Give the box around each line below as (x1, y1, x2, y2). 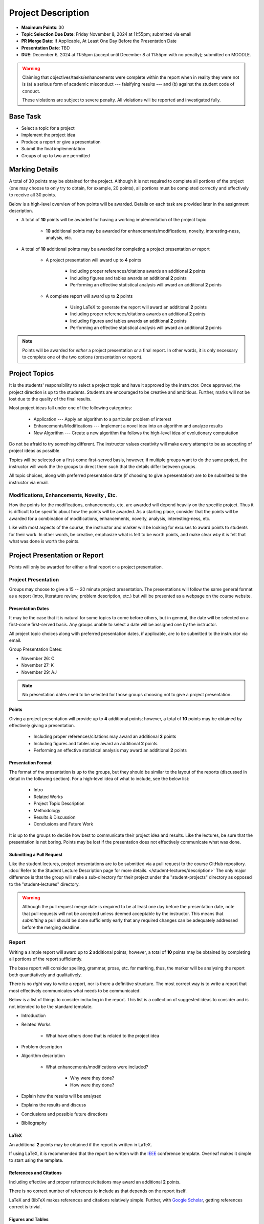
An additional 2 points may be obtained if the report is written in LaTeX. (9, 1141, 153, 1148)
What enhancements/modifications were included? (45, 1064, 149, 1070)
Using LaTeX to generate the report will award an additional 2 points (70, 304, 207, 310)
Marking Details (9, 165, 59, 174)
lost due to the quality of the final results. (9, 396, 92, 401)
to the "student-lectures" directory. (9, 881, 80, 887)
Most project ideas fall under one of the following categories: (9, 405, 132, 411)
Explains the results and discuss (21, 1102, 87, 1108)
